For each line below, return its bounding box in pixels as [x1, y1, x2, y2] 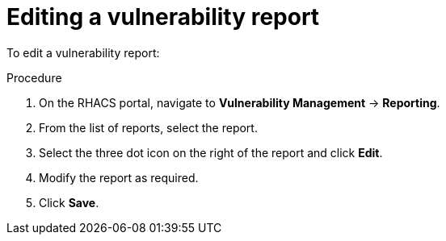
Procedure [6, 70, 62, 85]
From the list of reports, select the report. [39, 120, 258, 135]
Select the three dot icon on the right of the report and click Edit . [39, 145, 383, 160]
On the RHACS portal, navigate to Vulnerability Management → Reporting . [39, 95, 440, 110]
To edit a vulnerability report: [6, 45, 160, 60]
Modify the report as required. [39, 170, 199, 185]
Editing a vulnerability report [6, 3, 320, 31]
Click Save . [39, 195, 99, 210]
